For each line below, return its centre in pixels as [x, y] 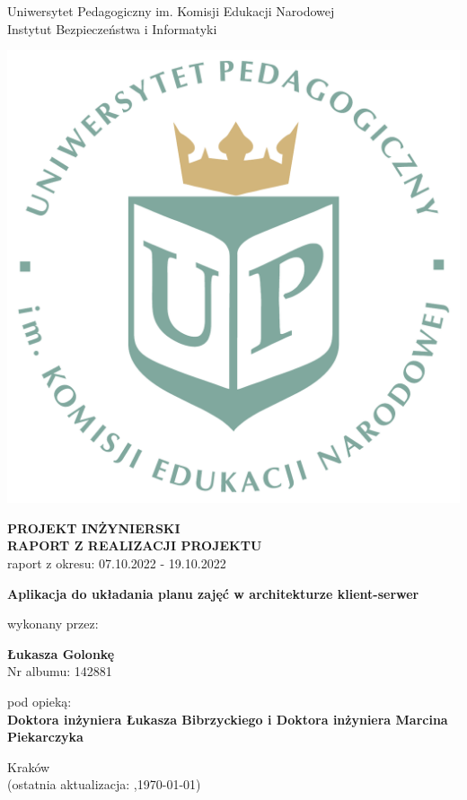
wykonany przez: [53, 624]
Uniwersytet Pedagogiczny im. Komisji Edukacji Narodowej [171, 11]
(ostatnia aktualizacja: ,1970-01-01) [104, 784]
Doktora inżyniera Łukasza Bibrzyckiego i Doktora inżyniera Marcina [228, 719]
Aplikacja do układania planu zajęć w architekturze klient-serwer [213, 593]
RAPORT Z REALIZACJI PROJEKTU [135, 545]
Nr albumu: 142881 [60, 671]
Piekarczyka [45, 737]
